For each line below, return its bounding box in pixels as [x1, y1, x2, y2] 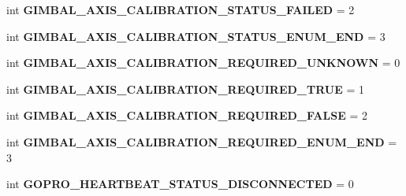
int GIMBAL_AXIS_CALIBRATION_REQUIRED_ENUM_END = [6, 133, 397, 150]
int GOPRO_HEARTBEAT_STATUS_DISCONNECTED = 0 [6, 176, 354, 192]
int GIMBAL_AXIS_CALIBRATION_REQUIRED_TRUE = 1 [6, 80, 365, 97]
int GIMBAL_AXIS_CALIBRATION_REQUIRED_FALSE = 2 [6, 107, 367, 124]
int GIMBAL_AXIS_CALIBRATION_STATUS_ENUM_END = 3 [6, 28, 386, 44]
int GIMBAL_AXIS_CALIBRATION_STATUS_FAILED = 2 [6, 2, 355, 17]
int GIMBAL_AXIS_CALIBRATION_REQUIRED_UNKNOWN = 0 [6, 54, 400, 71]
